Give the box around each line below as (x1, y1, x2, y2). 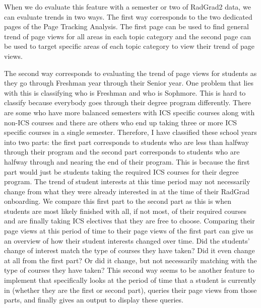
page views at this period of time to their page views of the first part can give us (4, 225, 253, 236)
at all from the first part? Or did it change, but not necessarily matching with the (4, 255, 257, 265)
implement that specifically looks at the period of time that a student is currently (4, 275, 256, 285)
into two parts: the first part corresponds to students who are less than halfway (4, 136, 249, 147)
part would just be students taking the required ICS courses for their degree (4, 166, 239, 177)
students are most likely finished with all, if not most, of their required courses (4, 205, 247, 216)
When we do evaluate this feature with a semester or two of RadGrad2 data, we (4, 2, 251, 12)
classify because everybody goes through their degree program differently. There (4, 97, 251, 108)
